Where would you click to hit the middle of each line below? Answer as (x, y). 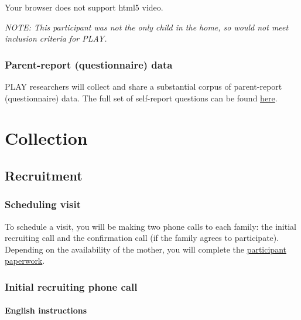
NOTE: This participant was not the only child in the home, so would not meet (147, 27)
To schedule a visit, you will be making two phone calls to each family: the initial (150, 226)
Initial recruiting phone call (71, 286)
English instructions (46, 310)
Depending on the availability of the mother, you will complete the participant (146, 249)
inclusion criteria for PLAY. (56, 38)
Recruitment (44, 175)
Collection (46, 138)
